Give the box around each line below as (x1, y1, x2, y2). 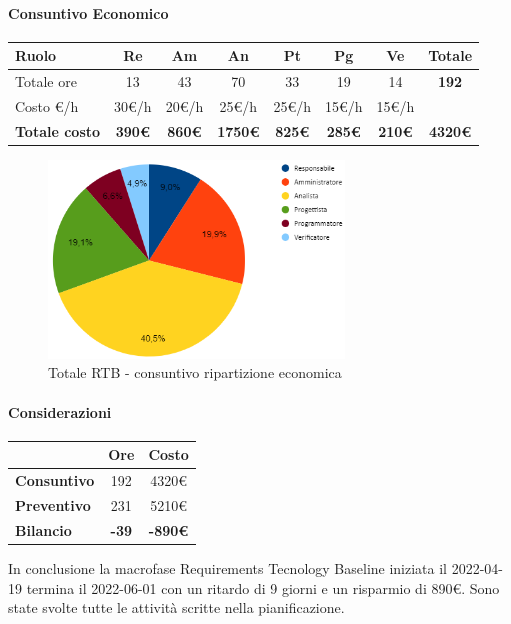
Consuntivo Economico (8, 2, 169, 23)
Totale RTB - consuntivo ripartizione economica (48, 362, 342, 383)
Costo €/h (15, 95, 79, 116)
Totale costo (15, 120, 101, 141)
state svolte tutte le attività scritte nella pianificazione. (8, 597, 345, 618)
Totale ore (15, 71, 77, 92)
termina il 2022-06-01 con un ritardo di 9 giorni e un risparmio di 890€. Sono (26, 577, 500, 598)
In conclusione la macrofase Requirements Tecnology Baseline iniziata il (8, 557, 448, 578)
